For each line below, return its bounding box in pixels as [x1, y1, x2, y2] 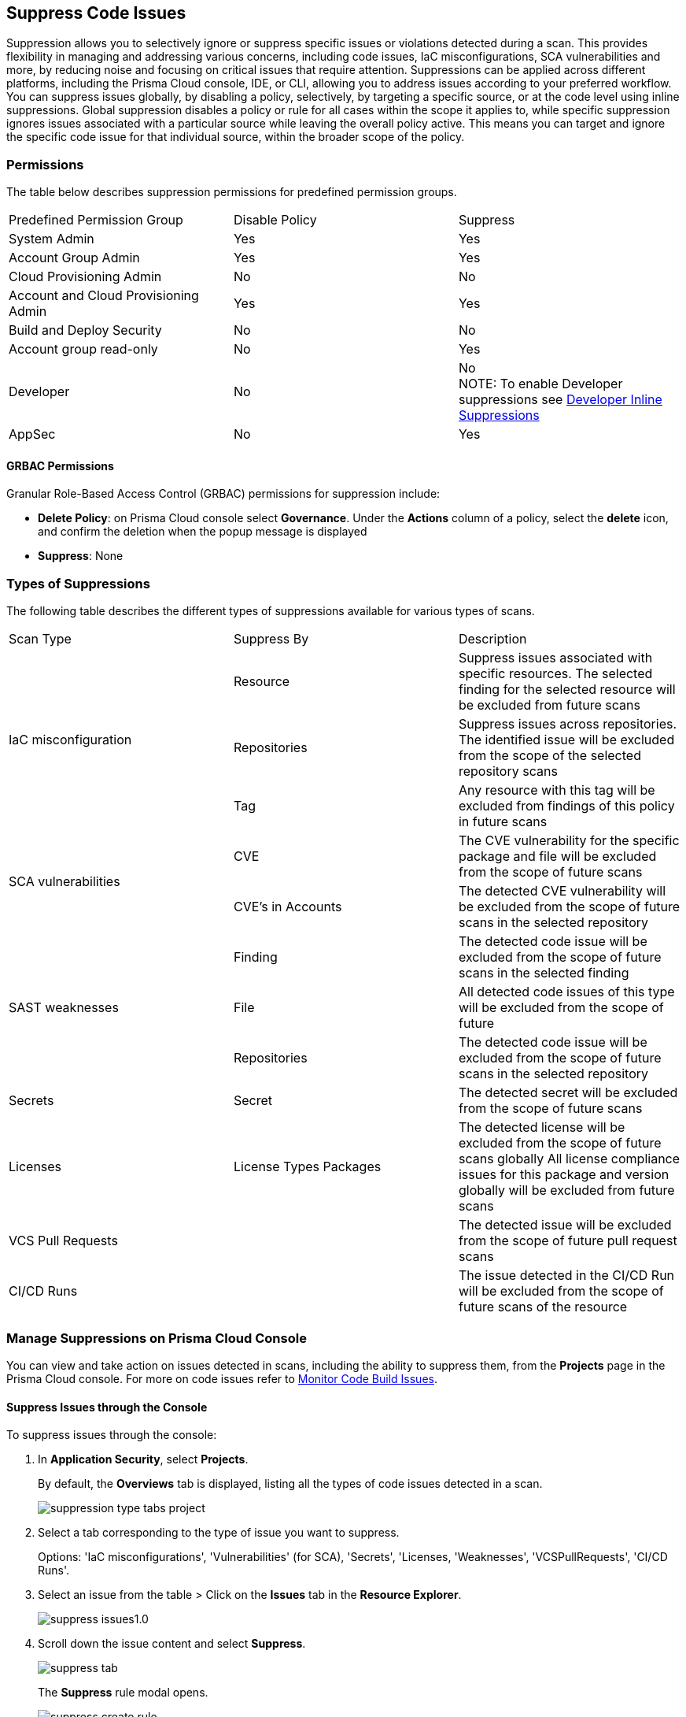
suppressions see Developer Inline [458, 391, 662, 408]
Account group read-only [9, 341, 158, 358]
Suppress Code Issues [6, 3, 186, 23]
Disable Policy [233, 212, 317, 228]
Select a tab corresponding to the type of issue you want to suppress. [38, 1526, 400, 1540]
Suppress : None [38, 549, 124, 563]
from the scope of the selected [458, 747, 641, 764]
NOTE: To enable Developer [458, 376, 623, 392]
